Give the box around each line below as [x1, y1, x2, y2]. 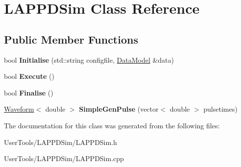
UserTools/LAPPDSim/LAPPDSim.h [4, 137, 117, 147]
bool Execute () [4, 71, 54, 81]
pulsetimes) [203, 104, 238, 114]
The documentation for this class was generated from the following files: [4, 120, 220, 130]
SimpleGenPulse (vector [79, 104, 159, 114]
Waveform [4, 104, 34, 114]
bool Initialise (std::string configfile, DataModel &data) [4, 54, 174, 65]
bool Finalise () [4, 87, 53, 97]
